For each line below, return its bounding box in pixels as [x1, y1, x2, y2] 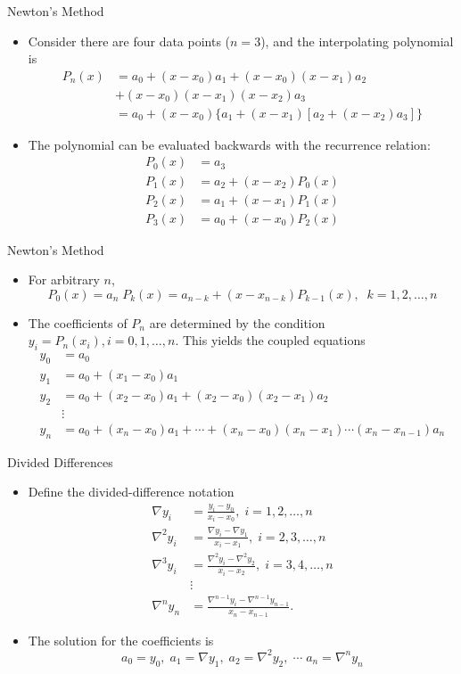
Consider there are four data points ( [28, 31, 231, 50]
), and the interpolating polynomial [260, 31, 454, 50]
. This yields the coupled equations [175, 331, 366, 349]
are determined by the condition [149, 313, 325, 332]
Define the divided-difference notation [28, 482, 235, 501]
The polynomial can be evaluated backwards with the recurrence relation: [28, 135, 431, 153]
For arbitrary [28, 270, 100, 289]
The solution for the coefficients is [28, 630, 214, 649]
